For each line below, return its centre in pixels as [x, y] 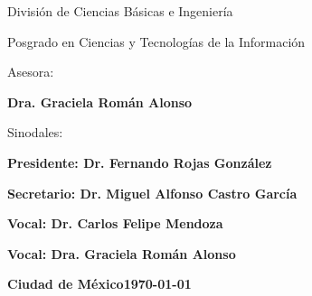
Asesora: [31, 72]
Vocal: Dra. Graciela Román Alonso [122, 253]
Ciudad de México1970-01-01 [99, 284]
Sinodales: [35, 132]
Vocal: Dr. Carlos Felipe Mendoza [115, 223]
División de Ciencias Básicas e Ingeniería [120, 11]
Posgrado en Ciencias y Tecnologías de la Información [156, 41]
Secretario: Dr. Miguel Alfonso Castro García [152, 193]
